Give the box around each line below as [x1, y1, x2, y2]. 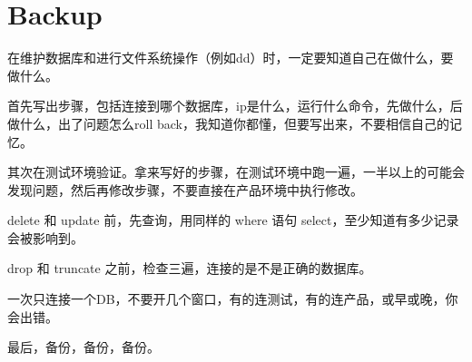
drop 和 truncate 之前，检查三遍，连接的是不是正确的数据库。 [7, 259, 372, 278]
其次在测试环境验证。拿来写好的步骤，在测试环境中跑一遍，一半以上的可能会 [7, 162, 465, 181]
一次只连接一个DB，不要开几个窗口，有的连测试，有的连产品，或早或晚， [7, 289, 446, 308]
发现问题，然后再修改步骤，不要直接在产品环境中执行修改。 [7, 180, 363, 199]
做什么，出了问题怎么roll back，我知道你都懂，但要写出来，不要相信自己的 [7, 113, 449, 132]
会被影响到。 [7, 228, 84, 247]
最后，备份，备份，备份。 [7, 338, 160, 357]
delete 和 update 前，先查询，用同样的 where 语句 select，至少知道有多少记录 [7, 210, 459, 230]
